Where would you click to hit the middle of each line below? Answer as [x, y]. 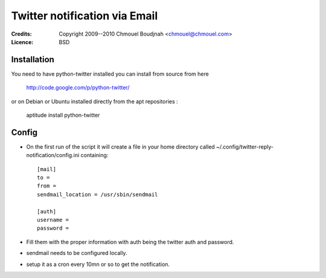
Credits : [22, 34]
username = [53, 220]
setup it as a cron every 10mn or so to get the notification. [98, 264]
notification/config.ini [53, 155]
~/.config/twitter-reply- [245, 147]
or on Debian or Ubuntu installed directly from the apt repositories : [94, 101]
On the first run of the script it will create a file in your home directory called [121, 147]
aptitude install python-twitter [63, 115]
